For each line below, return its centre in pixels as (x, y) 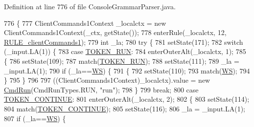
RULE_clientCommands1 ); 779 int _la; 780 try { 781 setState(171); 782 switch (124, 42)
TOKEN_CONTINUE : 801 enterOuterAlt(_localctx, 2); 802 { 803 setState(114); (127, 99)
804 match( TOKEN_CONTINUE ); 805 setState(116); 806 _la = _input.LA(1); (125, 108)
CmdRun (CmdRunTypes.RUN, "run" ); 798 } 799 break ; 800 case (101, 89)
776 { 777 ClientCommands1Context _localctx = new (85, 23)
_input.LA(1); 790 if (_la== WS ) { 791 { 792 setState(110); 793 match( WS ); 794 (127, 70)
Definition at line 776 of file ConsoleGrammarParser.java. (90, 6)
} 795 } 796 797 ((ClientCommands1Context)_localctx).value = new (107, 80)
